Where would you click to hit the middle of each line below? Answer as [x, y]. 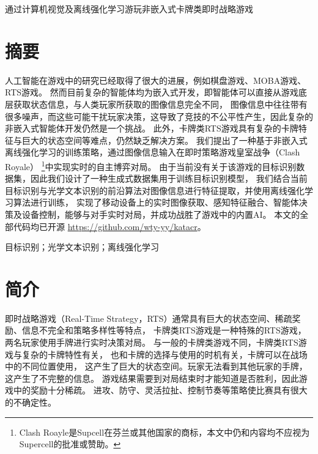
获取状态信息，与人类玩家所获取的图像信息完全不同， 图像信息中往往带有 [160, 104]
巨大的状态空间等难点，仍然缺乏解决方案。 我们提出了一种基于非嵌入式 [165, 140]
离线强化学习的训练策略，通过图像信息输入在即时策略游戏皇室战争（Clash [153, 152]
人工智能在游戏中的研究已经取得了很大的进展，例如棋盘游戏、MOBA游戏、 [156, 80]
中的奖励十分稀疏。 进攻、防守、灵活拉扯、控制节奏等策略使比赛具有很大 [160, 390]
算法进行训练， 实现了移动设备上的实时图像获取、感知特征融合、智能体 [156, 202]
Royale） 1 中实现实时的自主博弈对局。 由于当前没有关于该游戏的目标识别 [151, 165]
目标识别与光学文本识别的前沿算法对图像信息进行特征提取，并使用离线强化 [155, 190]
